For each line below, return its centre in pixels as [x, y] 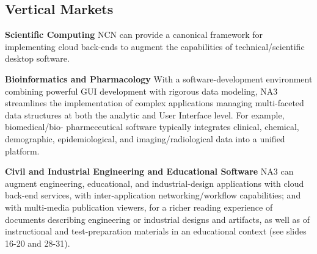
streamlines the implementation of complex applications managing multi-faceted [155, 103]
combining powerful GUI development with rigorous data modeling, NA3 [141, 91]
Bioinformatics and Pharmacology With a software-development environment [159, 78]
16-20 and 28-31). [38, 243]
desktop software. [37, 58]
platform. [22, 151]
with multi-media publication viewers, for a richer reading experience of [139, 207]
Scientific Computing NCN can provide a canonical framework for [134, 34]
